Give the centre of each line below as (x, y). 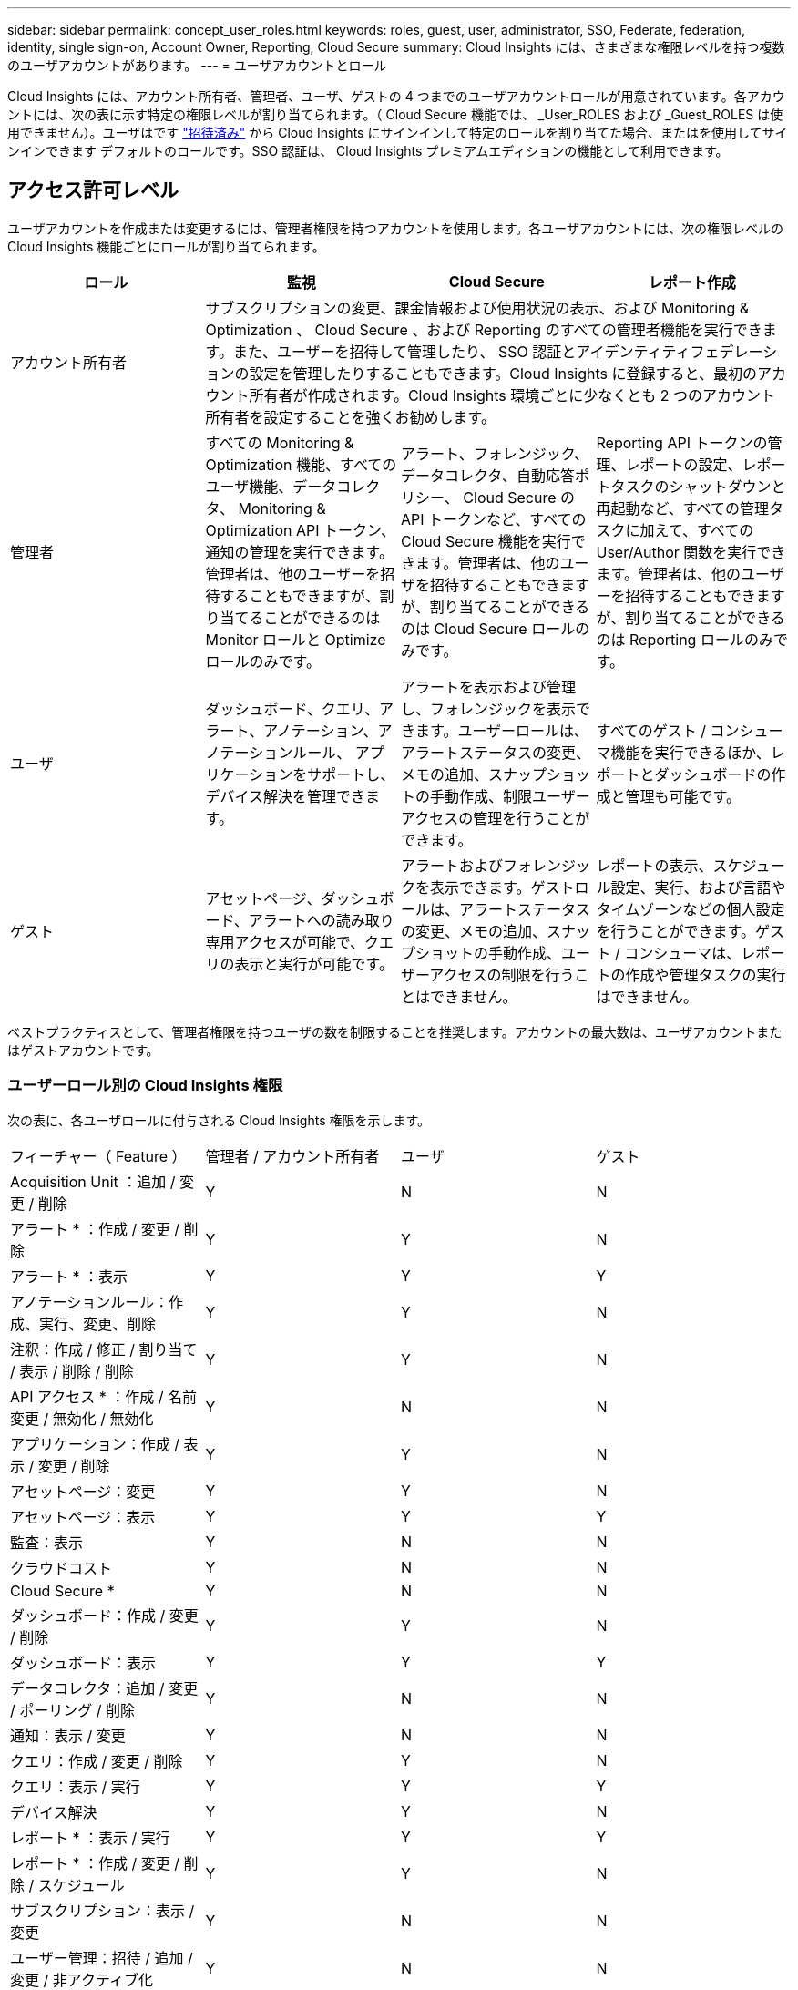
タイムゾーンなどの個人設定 (691, 909)
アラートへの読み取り (321, 920)
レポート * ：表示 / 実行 (90, 1837)
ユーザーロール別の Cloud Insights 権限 (145, 1086)
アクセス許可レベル (93, 190)
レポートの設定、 (684, 464)
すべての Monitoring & (280, 442)
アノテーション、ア (328, 730)
